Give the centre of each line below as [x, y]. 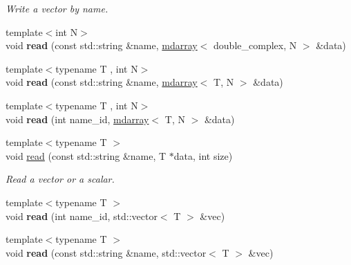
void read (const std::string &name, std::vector [106, 252]
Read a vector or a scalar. [60, 179]
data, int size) [203, 155]
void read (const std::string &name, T [86, 155]
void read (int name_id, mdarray [77, 119]
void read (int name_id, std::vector [82, 216]
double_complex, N [255, 45]
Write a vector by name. [57, 8]
